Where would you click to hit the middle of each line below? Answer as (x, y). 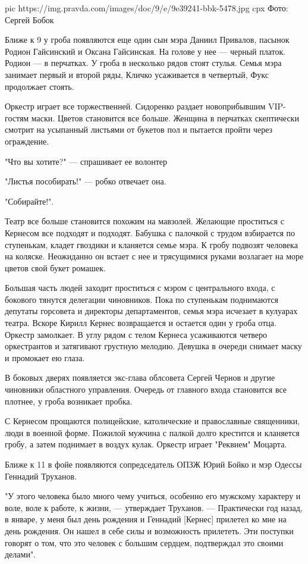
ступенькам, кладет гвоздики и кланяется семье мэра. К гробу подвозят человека (151, 244)
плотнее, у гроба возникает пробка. (69, 401)
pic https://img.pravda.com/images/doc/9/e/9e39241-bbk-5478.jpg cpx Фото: (147, 8)
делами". (21, 554)
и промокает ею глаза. (45, 357)
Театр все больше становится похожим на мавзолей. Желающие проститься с (144, 221)
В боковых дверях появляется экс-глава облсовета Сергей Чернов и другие (140, 377)
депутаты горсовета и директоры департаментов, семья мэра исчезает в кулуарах (151, 311)
